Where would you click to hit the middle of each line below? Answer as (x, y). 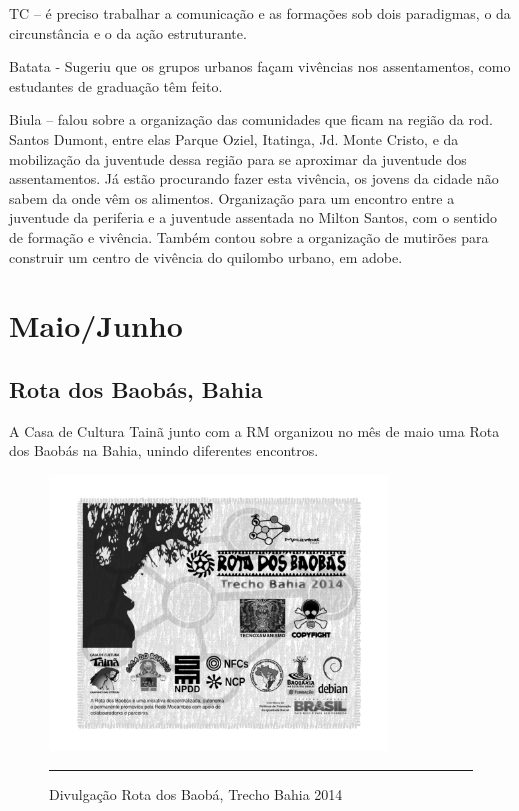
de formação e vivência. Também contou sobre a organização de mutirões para (249, 236)
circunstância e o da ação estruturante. (128, 32)
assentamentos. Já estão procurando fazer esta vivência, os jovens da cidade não (254, 178)
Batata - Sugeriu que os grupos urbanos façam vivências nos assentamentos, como (260, 66)
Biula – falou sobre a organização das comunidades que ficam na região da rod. (251, 119)
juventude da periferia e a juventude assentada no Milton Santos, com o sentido (253, 217)
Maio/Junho (96, 325)
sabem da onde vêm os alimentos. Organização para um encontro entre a (232, 197)
